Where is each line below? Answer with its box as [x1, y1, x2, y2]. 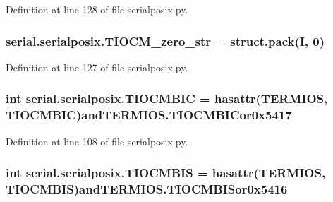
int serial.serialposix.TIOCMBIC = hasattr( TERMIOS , [6, 90, 328, 107]
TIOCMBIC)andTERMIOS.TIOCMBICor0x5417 [6, 106, 292, 124]
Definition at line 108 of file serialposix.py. [6, 133, 188, 148]
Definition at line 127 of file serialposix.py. [6, 59, 188, 74]
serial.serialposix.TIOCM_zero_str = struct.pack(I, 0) [6, 32, 325, 49]
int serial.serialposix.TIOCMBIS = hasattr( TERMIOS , [6, 164, 326, 182]
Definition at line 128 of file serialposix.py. [6, 2, 188, 16]
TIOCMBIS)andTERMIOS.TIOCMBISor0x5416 [6, 179, 288, 197]
